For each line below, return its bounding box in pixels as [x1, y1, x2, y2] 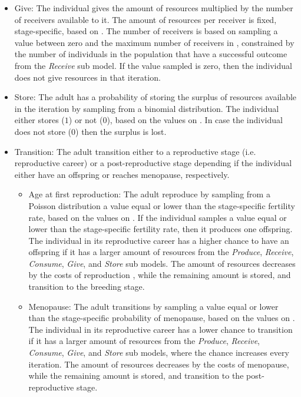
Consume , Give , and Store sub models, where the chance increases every [28, 346, 289, 359]
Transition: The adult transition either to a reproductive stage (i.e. [14, 145, 256, 157]
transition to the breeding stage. [28, 280, 145, 293]
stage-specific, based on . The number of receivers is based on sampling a [14, 25, 278, 37]
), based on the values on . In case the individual [107, 114, 283, 126]
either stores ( [14, 114, 65, 126]
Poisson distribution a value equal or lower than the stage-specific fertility [28, 199, 295, 211]
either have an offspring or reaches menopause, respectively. [14, 168, 230, 180]
